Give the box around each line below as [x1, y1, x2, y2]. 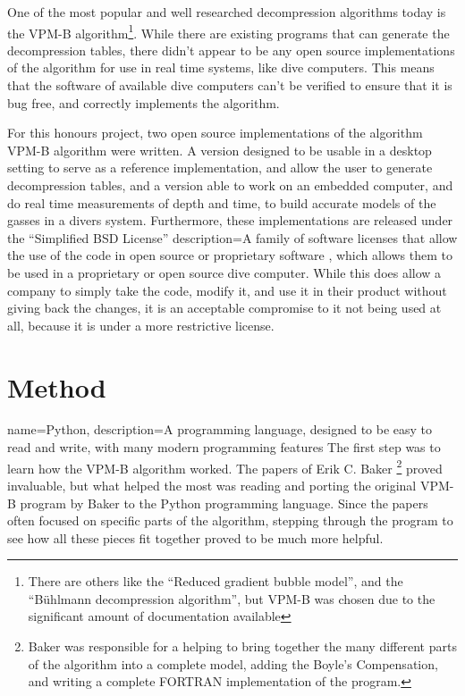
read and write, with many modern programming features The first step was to [7, 438, 441, 457]
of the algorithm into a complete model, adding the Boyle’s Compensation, [28, 654, 438, 673]
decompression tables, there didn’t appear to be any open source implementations [7, 40, 455, 59]
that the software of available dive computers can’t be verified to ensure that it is [7, 76, 452, 95]
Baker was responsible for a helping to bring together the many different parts [28, 637, 457, 656]
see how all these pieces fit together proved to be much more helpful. [7, 528, 384, 547]
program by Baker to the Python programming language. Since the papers [20, 493, 428, 512]
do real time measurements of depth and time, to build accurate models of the [7, 193, 436, 212]
